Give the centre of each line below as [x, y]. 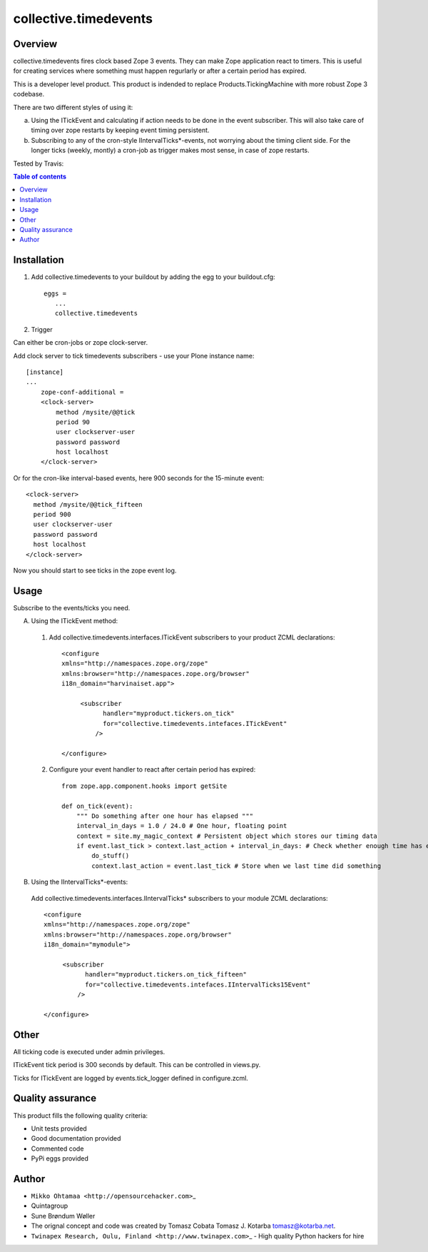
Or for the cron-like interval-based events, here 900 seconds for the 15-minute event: [139, 478]
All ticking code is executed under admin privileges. [89, 1051]
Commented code [57, 1148]
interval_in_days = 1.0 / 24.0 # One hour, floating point [182, 826]
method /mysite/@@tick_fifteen [88, 504]
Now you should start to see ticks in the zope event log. [95, 570]
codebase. [29, 94]
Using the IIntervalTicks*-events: [80, 882]
